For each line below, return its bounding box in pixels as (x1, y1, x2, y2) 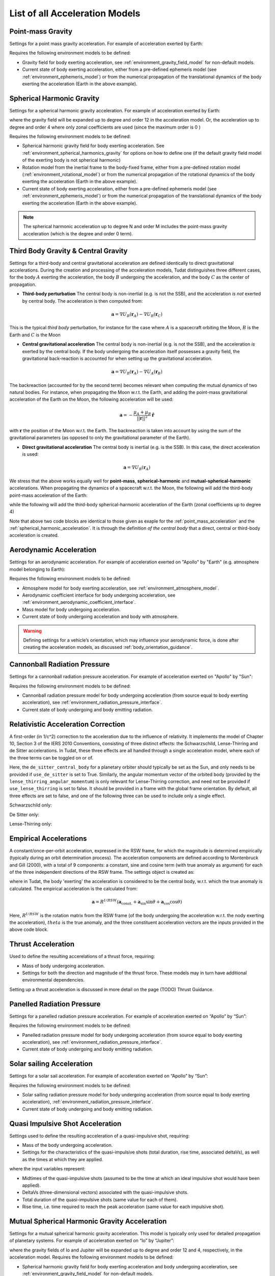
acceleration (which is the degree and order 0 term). (23, 230, 133, 237)
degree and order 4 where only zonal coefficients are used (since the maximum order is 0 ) (9, 124, 201, 130)
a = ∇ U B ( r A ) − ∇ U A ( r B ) (111, 369, 163, 376)
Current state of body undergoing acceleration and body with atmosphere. (22, 614, 179, 620)
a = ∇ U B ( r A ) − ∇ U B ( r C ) (111, 311, 163, 318)
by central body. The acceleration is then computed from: (22, 298, 143, 304)
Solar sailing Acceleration (9, 1060, 93, 1068)
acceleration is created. (9, 532, 59, 538)
